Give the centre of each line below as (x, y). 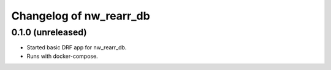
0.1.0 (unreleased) (49, 32)
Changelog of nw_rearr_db (81, 16)
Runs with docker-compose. (62, 56)
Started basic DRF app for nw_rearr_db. (77, 47)
